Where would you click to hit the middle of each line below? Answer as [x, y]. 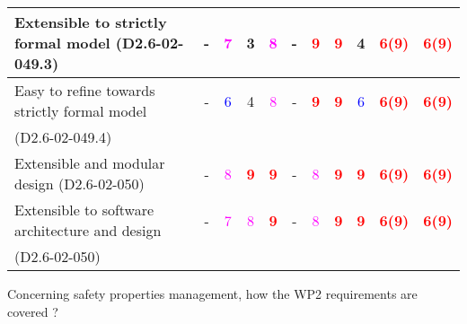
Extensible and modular [90, 163]
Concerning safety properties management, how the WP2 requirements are [212, 293]
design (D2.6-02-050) [79, 184]
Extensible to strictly [91, 22]
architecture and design [88, 230]
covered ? [33, 311]
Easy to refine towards [85, 90]
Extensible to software [84, 210]
